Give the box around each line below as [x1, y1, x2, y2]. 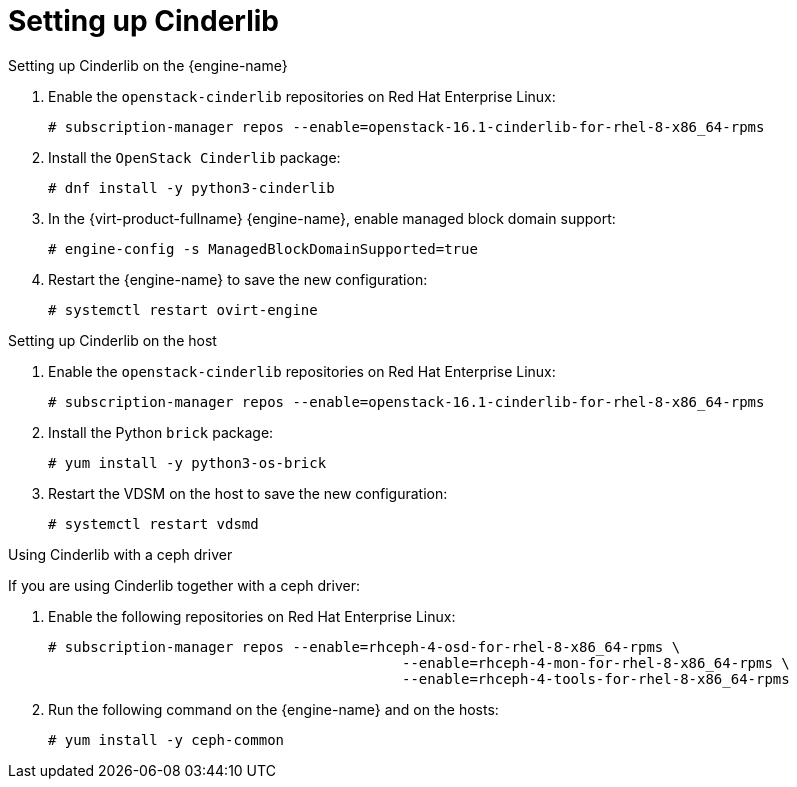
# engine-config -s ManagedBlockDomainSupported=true [48, 240, 478, 257]
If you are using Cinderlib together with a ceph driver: [8, 576, 360, 594]
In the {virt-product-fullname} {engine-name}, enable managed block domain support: [48, 209, 616, 227]
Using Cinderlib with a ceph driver [8, 545, 233, 563]
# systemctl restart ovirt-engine [48, 301, 318, 318]
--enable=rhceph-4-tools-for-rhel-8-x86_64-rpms [402, 670, 790, 687]
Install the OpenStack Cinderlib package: [48, 148, 341, 166]
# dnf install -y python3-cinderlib [48, 179, 335, 196]
